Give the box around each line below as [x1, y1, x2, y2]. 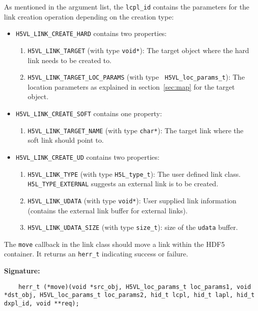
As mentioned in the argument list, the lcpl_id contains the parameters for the [4, 2, 249, 12]
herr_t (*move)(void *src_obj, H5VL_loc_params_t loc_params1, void [18, 283, 251, 290]
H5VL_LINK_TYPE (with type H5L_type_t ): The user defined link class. [27, 168, 241, 179]
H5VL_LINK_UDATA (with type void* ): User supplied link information [27, 195, 236, 205]
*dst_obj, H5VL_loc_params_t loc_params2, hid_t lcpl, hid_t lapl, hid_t [4, 291, 255, 299]
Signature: [4, 265, 40, 276]
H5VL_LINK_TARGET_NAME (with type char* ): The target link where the [27, 125, 243, 135]
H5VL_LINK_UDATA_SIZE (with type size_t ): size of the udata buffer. [27, 222, 238, 232]
